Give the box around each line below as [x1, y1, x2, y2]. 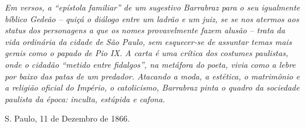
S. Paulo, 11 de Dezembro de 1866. [5, 112, 130, 124]
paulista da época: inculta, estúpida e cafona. [5, 92, 165, 105]
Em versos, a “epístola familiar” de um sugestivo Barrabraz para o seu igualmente [5, 1, 300, 13]
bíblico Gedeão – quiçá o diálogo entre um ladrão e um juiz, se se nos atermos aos [5, 12, 299, 25]
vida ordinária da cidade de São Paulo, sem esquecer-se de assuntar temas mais [5, 35, 292, 47]
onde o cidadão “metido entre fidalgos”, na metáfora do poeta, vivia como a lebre [5, 58, 296, 70]
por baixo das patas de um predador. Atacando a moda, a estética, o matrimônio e [5, 70, 300, 82]
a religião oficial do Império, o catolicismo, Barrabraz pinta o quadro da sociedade [5, 81, 300, 94]
